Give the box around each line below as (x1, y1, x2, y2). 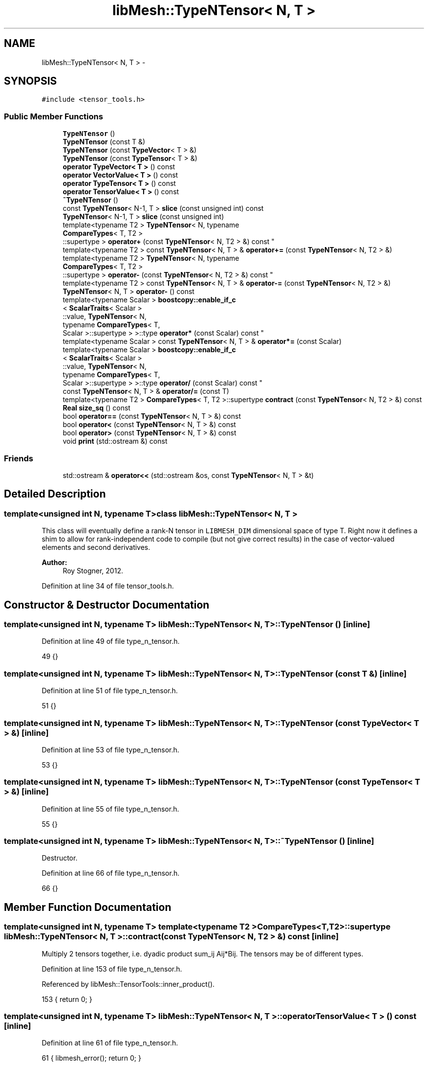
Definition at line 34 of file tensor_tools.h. (42, 582, 174, 590)
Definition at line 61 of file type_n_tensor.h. (42, 1039, 178, 1047)
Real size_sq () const (63, 404, 130, 412)
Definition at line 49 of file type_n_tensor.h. (42, 637, 180, 646)
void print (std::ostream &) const (63, 437, 168, 446)
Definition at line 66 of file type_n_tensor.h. (42, 869, 180, 878)
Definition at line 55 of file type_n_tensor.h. (42, 804, 179, 813)
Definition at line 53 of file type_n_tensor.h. (42, 745, 179, 754)
